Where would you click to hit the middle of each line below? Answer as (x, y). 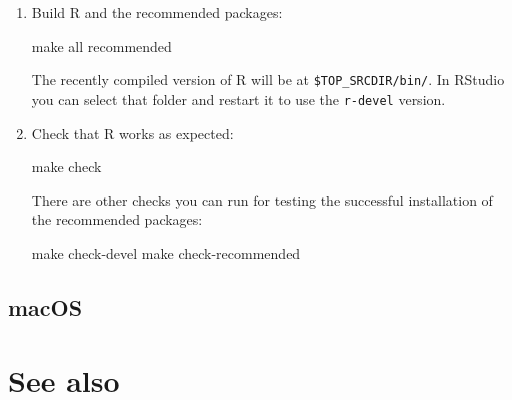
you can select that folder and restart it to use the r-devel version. (238, 98)
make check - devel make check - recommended (166, 252)
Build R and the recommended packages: (157, 12)
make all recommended (101, 45)
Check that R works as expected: (132, 132)
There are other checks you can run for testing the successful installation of (262, 199)
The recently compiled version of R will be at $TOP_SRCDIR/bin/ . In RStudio (268, 79)
